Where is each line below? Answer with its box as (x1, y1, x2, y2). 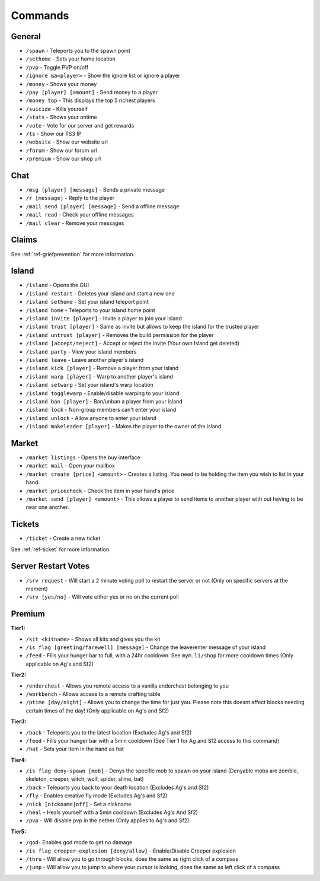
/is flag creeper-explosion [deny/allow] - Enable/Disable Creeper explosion (25, 847, 236, 854)
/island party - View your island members (25, 348, 137, 355)
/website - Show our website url (25, 138, 108, 145)
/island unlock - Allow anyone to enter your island (25, 414, 156, 421)
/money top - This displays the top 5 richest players (25, 97, 155, 104)
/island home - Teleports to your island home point (25, 306, 155, 314)
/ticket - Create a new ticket (25, 535, 101, 542)
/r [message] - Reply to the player (25, 195, 115, 202)
